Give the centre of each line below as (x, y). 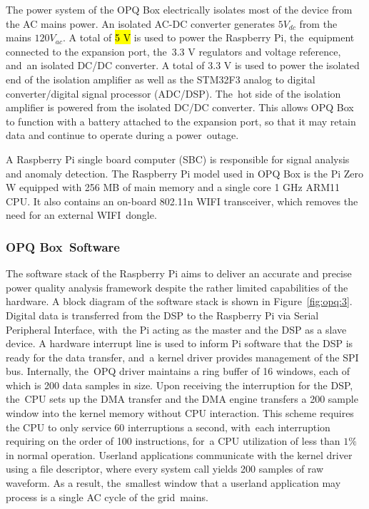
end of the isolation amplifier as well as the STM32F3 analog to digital (161, 79)
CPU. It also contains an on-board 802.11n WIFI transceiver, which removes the (182, 201)
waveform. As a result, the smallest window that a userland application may (173, 483)
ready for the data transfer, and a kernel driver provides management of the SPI (182, 357)
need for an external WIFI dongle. (81, 215)
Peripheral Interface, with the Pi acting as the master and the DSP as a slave (176, 329)
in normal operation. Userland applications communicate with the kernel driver (179, 454)
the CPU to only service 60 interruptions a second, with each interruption (168, 427)
